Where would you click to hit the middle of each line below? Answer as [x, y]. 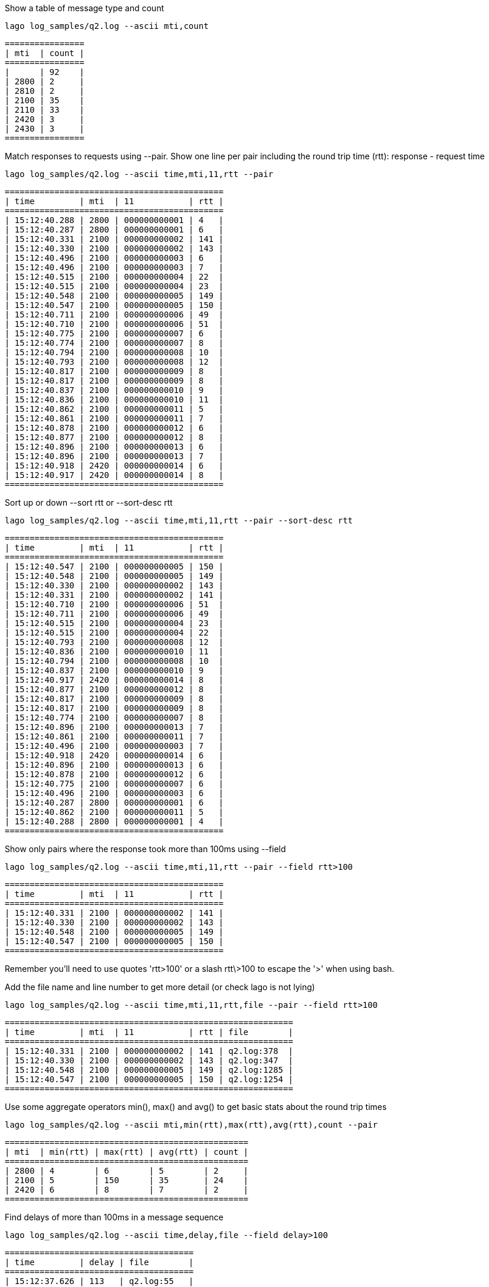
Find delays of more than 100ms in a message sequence [114, 1217]
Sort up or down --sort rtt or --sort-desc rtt [89, 502]
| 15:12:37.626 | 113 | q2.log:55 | [99, 1281]
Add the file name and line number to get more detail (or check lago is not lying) [160, 987]
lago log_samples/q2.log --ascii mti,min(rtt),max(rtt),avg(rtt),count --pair [191, 1125]
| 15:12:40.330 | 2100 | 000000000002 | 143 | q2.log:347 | [149, 1060]
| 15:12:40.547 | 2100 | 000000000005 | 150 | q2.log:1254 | [149, 1079]
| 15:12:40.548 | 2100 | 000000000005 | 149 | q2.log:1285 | [149, 1070]
